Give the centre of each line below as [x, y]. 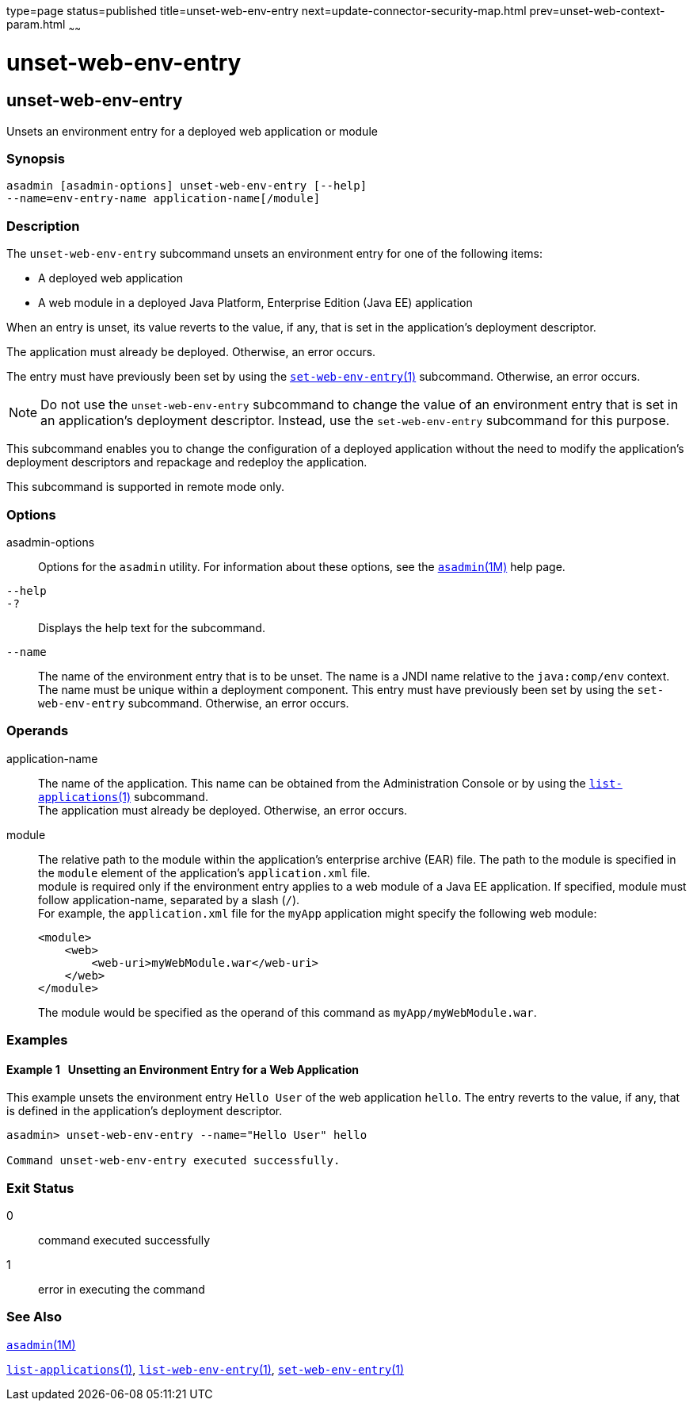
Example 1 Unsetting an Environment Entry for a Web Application [183, 1069]
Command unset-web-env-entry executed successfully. [173, 1161]
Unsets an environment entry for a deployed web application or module [192, 131]
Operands [38, 731]
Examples [37, 1040]
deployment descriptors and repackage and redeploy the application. [187, 462]
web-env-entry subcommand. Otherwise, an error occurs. [194, 703]
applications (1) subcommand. [123, 796]
